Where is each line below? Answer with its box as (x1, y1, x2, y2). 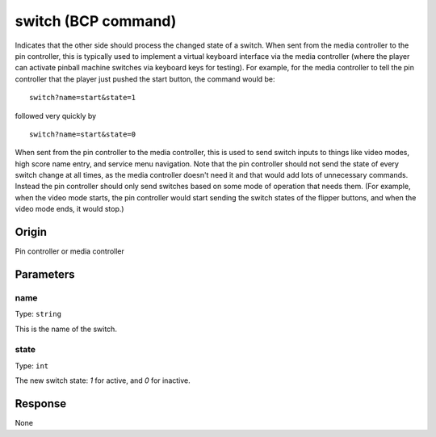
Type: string (15, 309, 62, 319)
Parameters (15, 267, 75, 281)
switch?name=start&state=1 (29, 93, 136, 103)
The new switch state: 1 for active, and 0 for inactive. (15, 376, 191, 385)
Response (15, 397, 67, 411)
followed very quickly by (15, 111, 97, 120)
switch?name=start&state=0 (29, 129, 136, 139)
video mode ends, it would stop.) (15, 204, 124, 214)
